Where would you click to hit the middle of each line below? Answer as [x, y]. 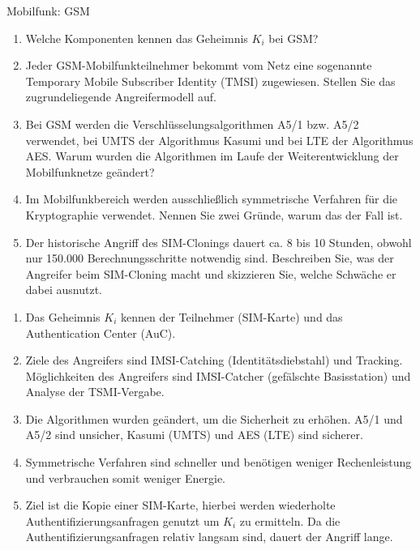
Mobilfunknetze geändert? [90, 171]
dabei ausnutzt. [64, 290]
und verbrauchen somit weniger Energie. [126, 478]
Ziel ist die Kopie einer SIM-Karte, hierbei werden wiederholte [180, 505]
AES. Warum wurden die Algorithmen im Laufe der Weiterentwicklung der [212, 156]
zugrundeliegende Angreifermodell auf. [121, 97]
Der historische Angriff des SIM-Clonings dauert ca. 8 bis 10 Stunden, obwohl [219, 242]
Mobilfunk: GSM [48, 11]
